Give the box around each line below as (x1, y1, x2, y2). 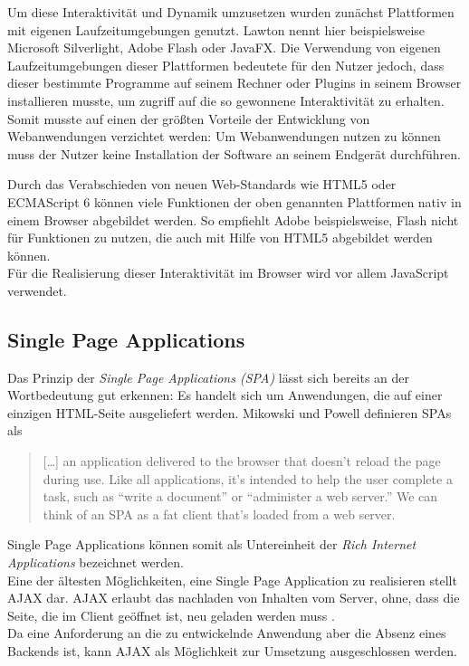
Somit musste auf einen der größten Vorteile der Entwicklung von (7, 109, 370, 128)
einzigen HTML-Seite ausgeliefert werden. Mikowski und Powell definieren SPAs (7, 403, 452, 422)
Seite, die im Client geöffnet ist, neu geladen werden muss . (7, 605, 335, 624)
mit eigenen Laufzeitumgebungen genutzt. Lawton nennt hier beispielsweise (7, 20, 426, 39)
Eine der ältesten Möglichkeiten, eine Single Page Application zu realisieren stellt (7, 570, 457, 589)
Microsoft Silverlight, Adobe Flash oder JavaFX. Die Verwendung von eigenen (7, 38, 441, 57)
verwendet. (7, 281, 67, 300)
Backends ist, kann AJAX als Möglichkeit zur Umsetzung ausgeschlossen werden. (7, 642, 457, 661)
